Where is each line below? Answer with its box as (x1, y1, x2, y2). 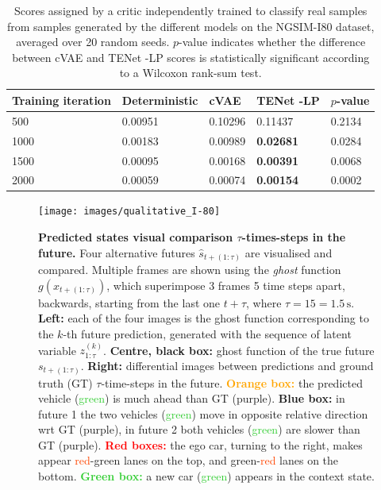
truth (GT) (38, 374, 93, 391)
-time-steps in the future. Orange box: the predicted (101, 374, 363, 391)
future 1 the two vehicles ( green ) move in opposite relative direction (38, 405, 368, 422)
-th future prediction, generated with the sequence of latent (63, 325, 352, 341)
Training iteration (12, 91, 111, 108)
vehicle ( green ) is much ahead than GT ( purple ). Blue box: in (38, 390, 345, 407)
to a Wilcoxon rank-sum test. (119, 64, 262, 81)
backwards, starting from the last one (38, 294, 221, 311)
